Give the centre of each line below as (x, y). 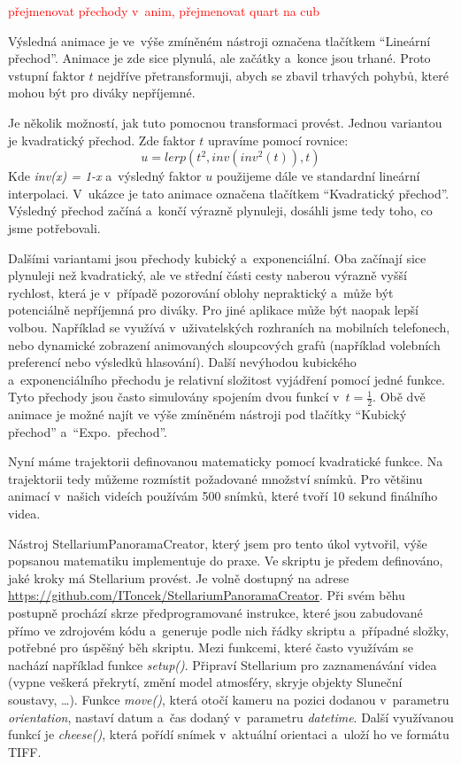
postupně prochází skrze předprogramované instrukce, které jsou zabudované (215, 613)
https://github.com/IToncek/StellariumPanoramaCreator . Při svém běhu (207, 595)
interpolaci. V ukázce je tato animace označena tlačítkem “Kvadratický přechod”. (229, 193)
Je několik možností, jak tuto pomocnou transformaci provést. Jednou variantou (225, 122)
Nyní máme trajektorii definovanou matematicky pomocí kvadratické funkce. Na (226, 461)
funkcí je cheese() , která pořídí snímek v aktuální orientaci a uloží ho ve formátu (229, 734)
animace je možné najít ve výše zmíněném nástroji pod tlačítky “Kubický (207, 414)
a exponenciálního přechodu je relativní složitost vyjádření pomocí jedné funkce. (227, 379)
